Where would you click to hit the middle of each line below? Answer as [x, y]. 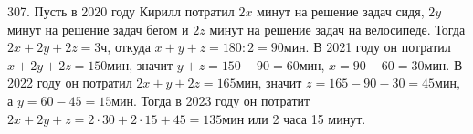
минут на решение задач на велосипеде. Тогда [337, 29]
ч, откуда [126, 47]
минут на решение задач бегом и [98, 29]
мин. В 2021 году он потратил [367, 47]
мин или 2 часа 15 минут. [294, 118]
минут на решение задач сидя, [341, 11]
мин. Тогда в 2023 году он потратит [211, 100]
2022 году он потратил [70, 82]
